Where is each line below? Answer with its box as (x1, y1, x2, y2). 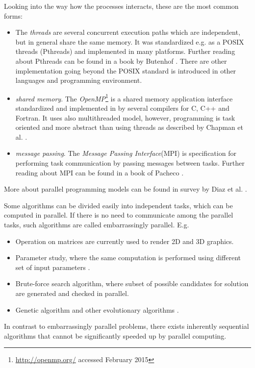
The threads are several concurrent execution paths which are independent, (15, 27, 240, 37)
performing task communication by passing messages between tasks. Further (15, 157, 245, 168)
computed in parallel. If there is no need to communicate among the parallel (4, 210, 233, 220)
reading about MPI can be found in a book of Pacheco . (15, 167, 184, 177)
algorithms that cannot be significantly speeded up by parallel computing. (4, 330, 227, 341)
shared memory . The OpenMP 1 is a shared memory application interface (15, 92, 233, 103)
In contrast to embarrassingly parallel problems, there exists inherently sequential (4, 321, 249, 331)
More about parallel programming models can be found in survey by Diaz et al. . (4, 184, 247, 194)
